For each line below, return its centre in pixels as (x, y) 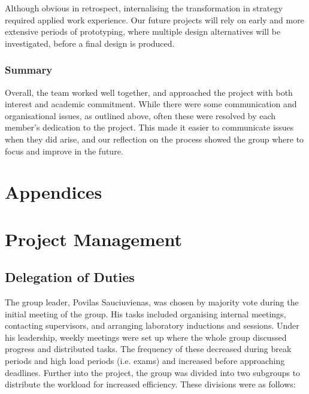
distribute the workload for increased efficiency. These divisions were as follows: (150, 384)
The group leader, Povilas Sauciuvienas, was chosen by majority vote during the (152, 302)
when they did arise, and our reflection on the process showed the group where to (154, 139)
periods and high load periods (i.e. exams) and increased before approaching (145, 361)
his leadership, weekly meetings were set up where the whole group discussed (146, 337)
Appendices (54, 192)
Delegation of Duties (70, 277)
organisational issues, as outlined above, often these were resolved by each (140, 115)
